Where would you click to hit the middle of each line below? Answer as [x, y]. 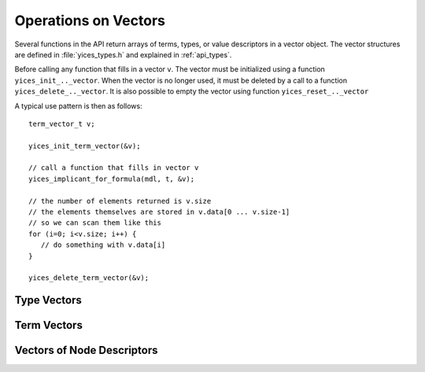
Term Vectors [48, 325]
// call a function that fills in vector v [114, 168]
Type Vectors [48, 300]
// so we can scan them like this [95, 223]
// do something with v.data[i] [103, 245]
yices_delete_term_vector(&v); [89, 278]
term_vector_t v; [62, 123]
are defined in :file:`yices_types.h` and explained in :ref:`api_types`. [123, 54]
